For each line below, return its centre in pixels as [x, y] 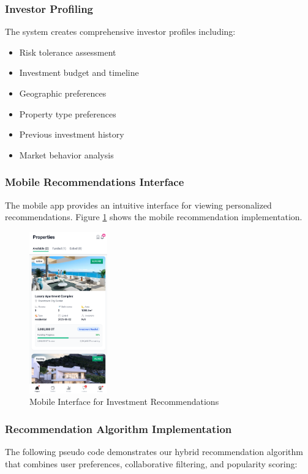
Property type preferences [68, 113]
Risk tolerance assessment [68, 52]
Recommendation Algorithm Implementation [118, 428]
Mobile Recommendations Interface [95, 182]
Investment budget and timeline [79, 72]
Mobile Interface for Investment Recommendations [124, 402]
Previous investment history [72, 134]
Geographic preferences [63, 93]
